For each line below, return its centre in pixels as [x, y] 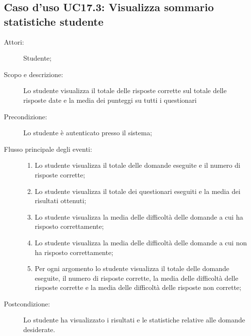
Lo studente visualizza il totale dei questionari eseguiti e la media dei [138, 191]
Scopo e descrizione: [33, 74]
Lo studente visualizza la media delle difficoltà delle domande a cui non [141, 242]
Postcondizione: [27, 303]
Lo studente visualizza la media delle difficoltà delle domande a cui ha [139, 216]
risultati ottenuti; [60, 200]
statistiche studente [54, 21]
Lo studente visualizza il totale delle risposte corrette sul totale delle [125, 90]
